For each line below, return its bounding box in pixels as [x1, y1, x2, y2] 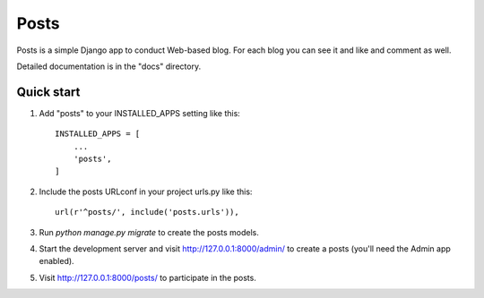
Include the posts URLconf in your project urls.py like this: [39, 186, 253, 197]
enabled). [39, 256, 75, 267]
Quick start [16, 84, 81, 99]
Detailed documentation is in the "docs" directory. [16, 61, 202, 72]
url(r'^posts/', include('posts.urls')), [55, 207, 239, 217]
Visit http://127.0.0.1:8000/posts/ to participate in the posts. [39, 272, 257, 283]
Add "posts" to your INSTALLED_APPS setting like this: [39, 107, 241, 118]
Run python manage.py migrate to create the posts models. [39, 226, 260, 237]
